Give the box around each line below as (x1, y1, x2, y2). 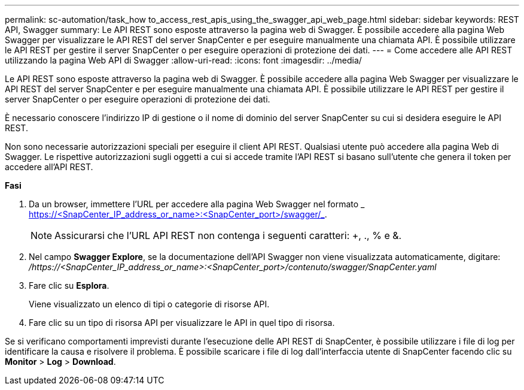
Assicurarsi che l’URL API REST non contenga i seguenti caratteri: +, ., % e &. (54, 229, 402, 241)
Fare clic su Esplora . (29, 280, 109, 291)
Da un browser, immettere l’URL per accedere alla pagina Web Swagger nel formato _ (29, 199, 365, 209)
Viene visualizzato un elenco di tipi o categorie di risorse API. (29, 299, 270, 309)
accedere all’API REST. (5, 162, 93, 172)
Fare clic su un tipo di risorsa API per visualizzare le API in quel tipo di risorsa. (29, 318, 335, 328)
